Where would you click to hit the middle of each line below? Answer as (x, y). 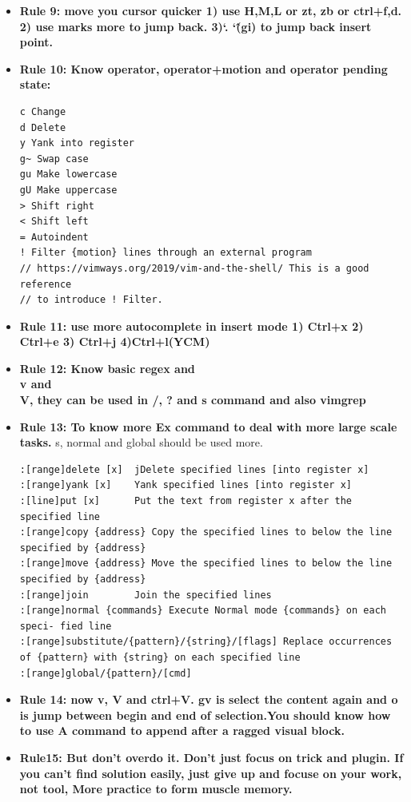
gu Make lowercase (68, 175)
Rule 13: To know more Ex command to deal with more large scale (208, 426)
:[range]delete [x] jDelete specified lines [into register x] (194, 469)
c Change (43, 111)
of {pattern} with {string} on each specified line (160, 657)
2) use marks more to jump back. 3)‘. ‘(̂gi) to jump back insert (196, 26)
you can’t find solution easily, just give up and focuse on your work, (211, 773)
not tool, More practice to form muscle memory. (156, 789)
